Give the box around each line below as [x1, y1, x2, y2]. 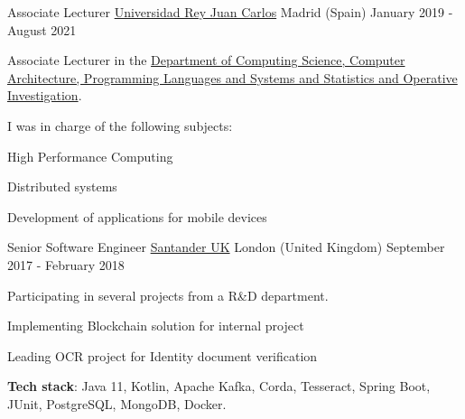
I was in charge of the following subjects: [7, 116, 233, 135]
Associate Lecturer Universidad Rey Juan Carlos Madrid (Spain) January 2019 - [7, 3, 453, 21]
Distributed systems [7, 177, 117, 196]
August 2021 [7, 20, 77, 39]
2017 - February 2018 [7, 255, 125, 274]
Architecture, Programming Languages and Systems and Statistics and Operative [7, 68, 458, 87]
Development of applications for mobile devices [7, 207, 267, 226]
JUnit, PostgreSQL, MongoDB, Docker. [7, 394, 227, 413]
